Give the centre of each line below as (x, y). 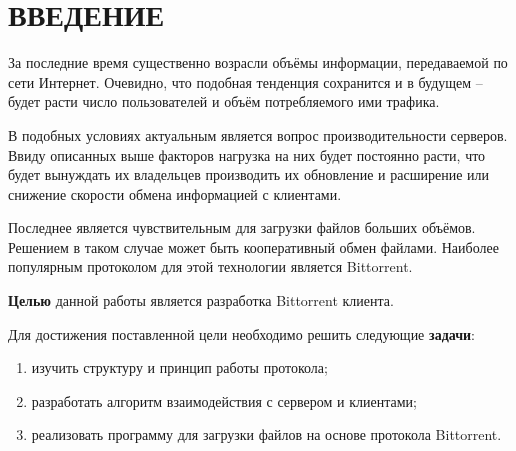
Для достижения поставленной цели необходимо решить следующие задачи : (242, 333)
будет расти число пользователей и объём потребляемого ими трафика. (224, 101)
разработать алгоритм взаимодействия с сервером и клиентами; (224, 400)
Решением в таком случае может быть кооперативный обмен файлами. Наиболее (253, 246)
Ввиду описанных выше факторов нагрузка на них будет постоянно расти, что (247, 154)
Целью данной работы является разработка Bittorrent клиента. (201, 300)
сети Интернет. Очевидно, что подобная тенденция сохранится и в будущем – (245, 81)
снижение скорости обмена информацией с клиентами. (175, 193)
